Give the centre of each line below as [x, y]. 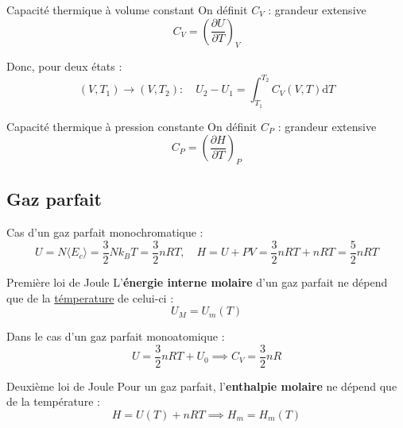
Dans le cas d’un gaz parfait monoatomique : [116, 336]
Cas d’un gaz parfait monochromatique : [105, 232]
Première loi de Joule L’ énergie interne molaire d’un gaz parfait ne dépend [197, 281]
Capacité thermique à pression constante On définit [132, 126]
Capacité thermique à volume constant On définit [127, 10]
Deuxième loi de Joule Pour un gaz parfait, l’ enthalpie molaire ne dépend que [202, 386]
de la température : [53, 401]
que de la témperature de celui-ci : [90, 297]
